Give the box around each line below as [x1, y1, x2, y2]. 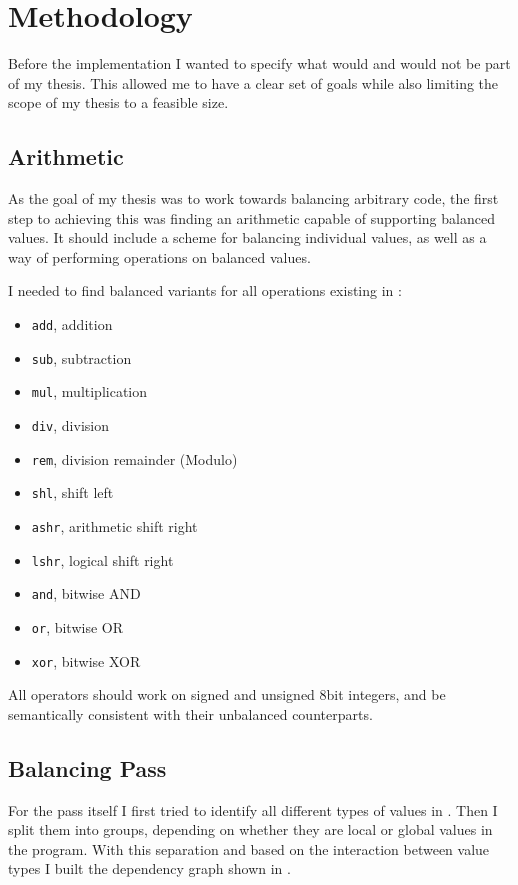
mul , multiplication [31, 381, 148, 402]
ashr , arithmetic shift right [31, 516, 198, 537]
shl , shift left [31, 482, 114, 503]
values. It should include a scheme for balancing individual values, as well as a [8, 227, 487, 248]
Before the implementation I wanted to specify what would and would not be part [8, 53, 511, 74]
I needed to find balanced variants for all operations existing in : [8, 280, 402, 301]
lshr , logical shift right [31, 549, 174, 570]
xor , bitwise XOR [31, 650, 141, 671]
